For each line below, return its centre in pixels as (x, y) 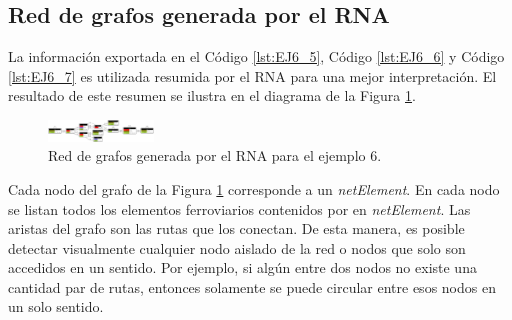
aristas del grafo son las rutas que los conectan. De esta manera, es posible (236, 228)
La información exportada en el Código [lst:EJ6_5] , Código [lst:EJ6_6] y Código (256, 56)
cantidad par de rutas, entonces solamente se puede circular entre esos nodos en (252, 286)
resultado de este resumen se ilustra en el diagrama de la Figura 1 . (212, 95)
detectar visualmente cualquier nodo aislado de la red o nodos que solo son (237, 247)
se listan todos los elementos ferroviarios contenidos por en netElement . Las (239, 208)
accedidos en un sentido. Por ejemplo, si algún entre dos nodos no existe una (242, 267)
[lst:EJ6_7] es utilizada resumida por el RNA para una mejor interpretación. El (252, 75)
